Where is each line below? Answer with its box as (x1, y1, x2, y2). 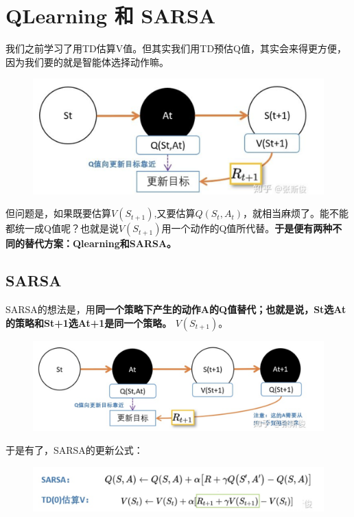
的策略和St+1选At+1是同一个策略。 (5, 315, 172, 330)
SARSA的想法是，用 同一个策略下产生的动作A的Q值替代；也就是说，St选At (5, 302, 346, 317)
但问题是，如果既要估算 (5, 206, 111, 220)
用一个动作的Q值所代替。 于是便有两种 (161, 221, 333, 235)
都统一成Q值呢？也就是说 (5, 221, 119, 235)
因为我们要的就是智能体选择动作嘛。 (5, 54, 169, 69)
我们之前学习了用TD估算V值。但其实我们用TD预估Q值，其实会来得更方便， (5, 41, 346, 56)
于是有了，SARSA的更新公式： (5, 443, 143, 457)
